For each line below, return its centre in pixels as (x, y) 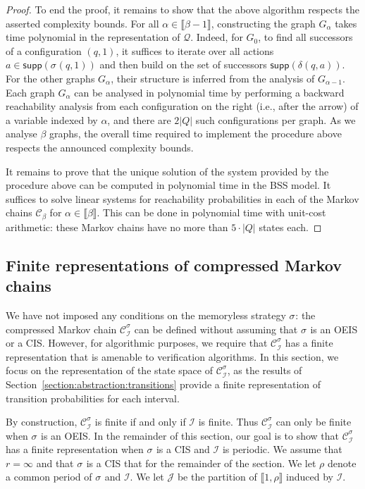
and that (55, 463)
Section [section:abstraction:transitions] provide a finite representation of (163, 384)
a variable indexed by (52, 119)
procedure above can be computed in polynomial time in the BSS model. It (168, 185)
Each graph (30, 92)
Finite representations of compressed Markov (174, 265)
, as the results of (265, 370)
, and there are (139, 119)
